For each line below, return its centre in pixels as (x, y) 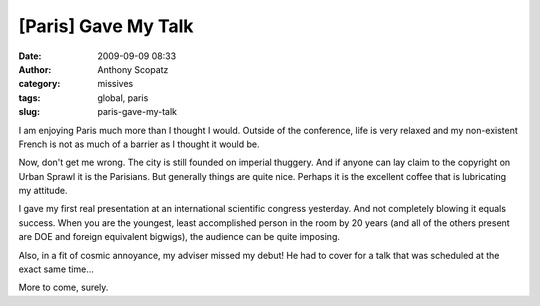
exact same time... (56, 269)
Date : (30, 56)
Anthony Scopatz (133, 69)
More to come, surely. (63, 287)
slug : (29, 112)
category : (39, 84)
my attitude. (43, 191)
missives (115, 84)
